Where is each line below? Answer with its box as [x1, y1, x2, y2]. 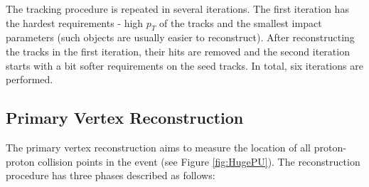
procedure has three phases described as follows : [6, 168, 215, 183]
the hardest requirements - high [6, 15, 144, 30]
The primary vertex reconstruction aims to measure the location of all [6, 139, 311, 154]
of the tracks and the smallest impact [159, 15, 322, 30]
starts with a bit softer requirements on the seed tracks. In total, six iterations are [6, 58, 363, 73]
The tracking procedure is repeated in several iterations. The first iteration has [6, 1, 349, 16]
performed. [6, 72, 53, 87]
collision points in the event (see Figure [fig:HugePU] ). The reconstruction [38, 154, 360, 169]
